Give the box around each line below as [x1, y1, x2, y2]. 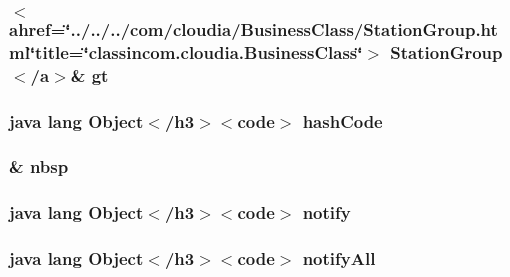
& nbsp [9, 154, 69, 179]
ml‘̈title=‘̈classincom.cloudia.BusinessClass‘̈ [9, 39, 363, 64]
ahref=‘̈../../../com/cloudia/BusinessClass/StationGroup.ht [9, 16, 498, 41]
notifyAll [302, 246, 376, 271]
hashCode [302, 108, 383, 133]
